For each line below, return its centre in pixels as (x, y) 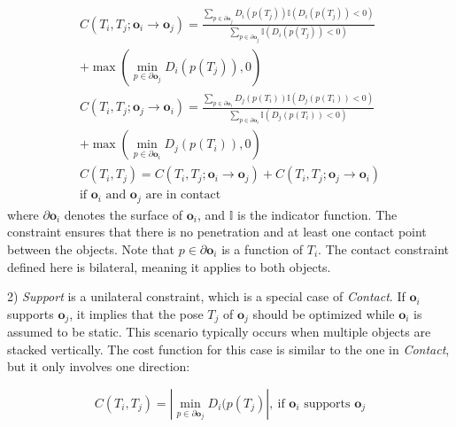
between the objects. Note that (91, 249)
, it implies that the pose (136, 313)
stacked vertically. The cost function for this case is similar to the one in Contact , (228, 349)
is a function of (263, 249)
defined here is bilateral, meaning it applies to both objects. (169, 266)
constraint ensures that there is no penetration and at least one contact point (217, 232)
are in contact (183, 195)
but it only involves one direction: (99, 366)
